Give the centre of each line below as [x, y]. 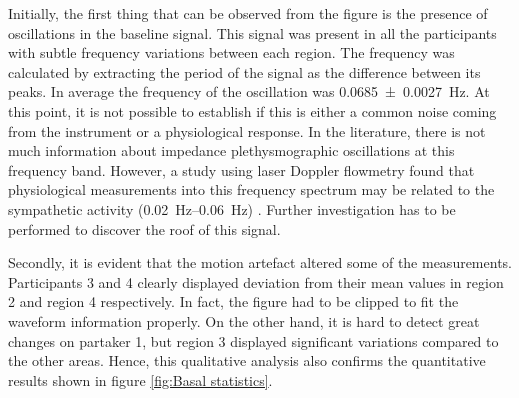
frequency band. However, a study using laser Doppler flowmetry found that [241, 169]
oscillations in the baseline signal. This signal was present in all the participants [252, 32]
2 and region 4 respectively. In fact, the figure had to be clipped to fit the [233, 301]
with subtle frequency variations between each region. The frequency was [231, 52]
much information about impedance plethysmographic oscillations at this [231, 150]
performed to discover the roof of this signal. [144, 228]
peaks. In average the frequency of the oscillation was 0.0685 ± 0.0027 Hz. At [249, 91]
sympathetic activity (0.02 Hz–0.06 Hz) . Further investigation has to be [232, 208]
